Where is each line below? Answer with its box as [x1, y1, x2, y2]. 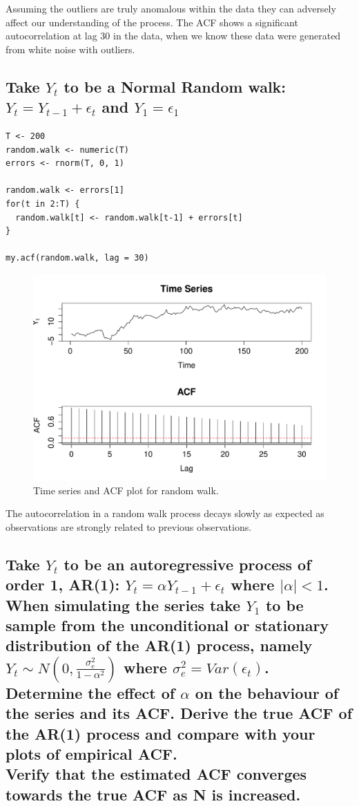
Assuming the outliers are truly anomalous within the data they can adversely [6, 1, 336, 15]
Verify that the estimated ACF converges [6, 763, 307, 785]
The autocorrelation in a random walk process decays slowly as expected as [6, 506, 324, 521]
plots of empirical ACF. [6, 742, 177, 764]
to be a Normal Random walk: [64, 75, 287, 97]
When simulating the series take [6, 594, 241, 615]
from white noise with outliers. [6, 41, 135, 56]
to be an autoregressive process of [64, 553, 311, 574]
